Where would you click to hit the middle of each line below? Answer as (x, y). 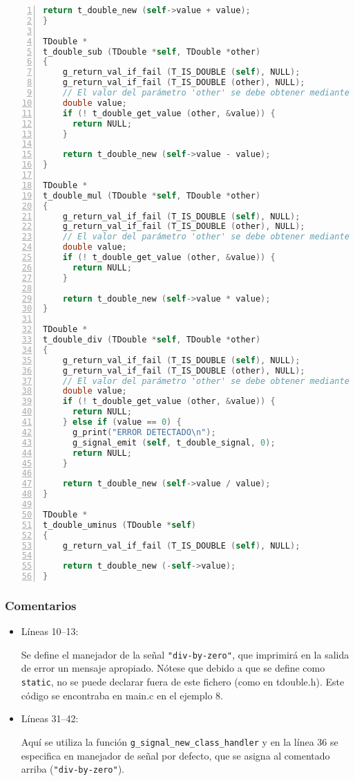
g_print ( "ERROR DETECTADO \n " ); (144, 432)
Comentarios (41, 605)
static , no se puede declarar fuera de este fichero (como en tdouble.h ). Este (183, 682)
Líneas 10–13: (50, 631)
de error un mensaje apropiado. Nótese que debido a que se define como (173, 668)
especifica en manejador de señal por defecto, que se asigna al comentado (175, 755)
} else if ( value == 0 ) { (122, 422)
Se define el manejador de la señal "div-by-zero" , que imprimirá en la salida (185, 654)
